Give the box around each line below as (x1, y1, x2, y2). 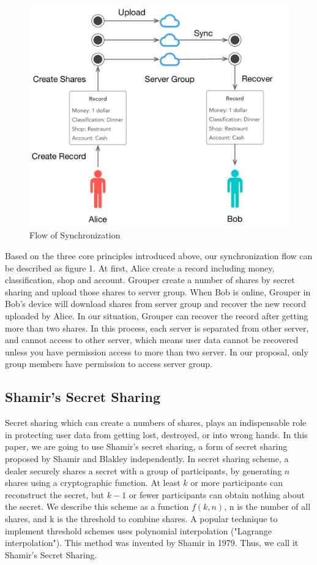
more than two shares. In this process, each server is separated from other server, (5, 321, 309, 334)
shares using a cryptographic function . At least (5, 476, 181, 489)
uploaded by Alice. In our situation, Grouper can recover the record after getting (5, 309, 308, 322)
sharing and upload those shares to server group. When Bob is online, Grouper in (5, 285, 311, 298)
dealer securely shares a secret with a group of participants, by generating (5, 464, 282, 477)
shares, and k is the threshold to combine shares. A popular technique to (5, 512, 278, 525)
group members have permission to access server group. (5, 357, 212, 370)
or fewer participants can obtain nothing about (129, 488, 305, 501)
